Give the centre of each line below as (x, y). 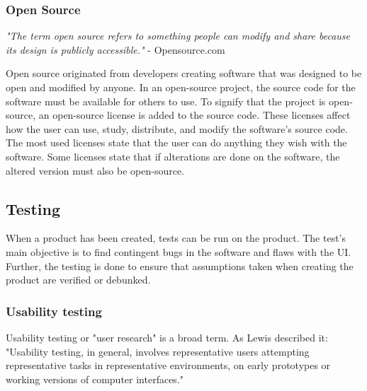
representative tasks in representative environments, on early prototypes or (168, 365)
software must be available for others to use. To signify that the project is (166, 101)
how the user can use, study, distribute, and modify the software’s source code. (177, 128)
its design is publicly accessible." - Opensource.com (115, 49)
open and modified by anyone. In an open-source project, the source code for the (181, 87)
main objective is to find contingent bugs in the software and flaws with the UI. (179, 251)
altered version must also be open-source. (95, 170)
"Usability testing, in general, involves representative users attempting (158, 351)
